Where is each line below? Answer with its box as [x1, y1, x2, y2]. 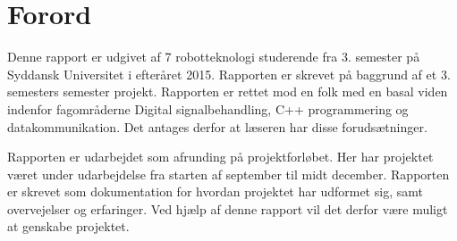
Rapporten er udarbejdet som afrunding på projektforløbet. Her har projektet [7, 147, 434, 166]
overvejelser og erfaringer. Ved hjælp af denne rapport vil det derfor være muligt [7, 199, 448, 218]
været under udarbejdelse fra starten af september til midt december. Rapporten [7, 164, 450, 183]
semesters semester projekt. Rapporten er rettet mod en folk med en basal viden [7, 82, 448, 101]
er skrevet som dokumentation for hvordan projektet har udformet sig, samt [7, 182, 423, 201]
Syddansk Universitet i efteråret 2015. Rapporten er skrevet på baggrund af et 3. [7, 64, 451, 83]
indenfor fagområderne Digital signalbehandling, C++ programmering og [7, 99, 409, 118]
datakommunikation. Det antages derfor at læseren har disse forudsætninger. [7, 117, 427, 136]
